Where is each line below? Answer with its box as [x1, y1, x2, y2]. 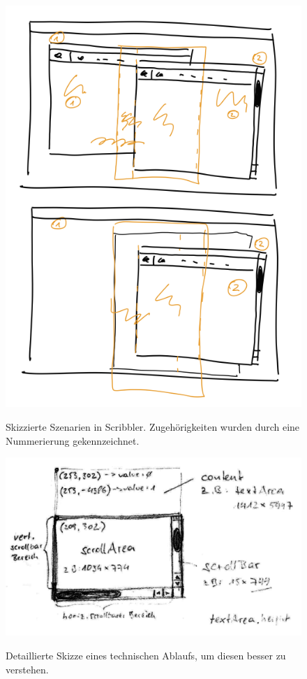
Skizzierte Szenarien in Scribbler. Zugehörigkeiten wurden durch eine [6, 420, 300, 434]
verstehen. [6, 662, 49, 676]
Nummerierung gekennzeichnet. [6, 433, 140, 448]
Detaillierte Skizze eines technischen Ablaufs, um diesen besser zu [6, 648, 286, 662]
